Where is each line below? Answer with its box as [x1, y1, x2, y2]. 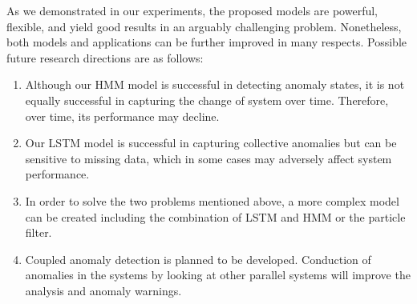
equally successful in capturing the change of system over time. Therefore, [25, 91, 389, 108]
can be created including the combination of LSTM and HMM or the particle [25, 208, 406, 225]
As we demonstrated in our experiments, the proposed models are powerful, [6, 2, 378, 18]
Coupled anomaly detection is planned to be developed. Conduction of [25, 250, 371, 267]
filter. [25, 224, 52, 241]
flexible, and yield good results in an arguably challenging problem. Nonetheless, [6, 18, 402, 34]
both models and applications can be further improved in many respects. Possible [6, 34, 407, 50]
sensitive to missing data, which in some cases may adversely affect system [25, 150, 392, 166]
